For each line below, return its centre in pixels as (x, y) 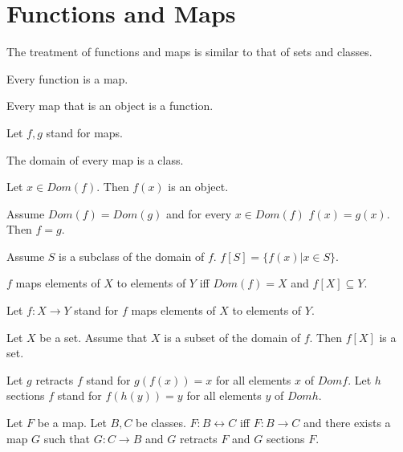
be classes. (161, 423)
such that (67, 438)
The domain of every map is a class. (95, 159)
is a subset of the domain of (232, 337)
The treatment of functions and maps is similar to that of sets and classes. (189, 52)
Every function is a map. (67, 78)
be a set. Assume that (94, 337)
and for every (199, 213)
